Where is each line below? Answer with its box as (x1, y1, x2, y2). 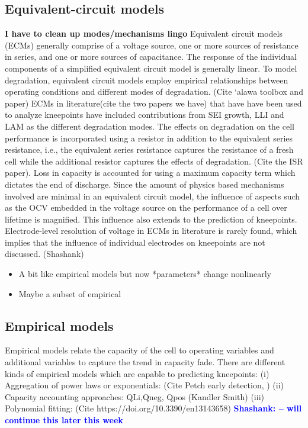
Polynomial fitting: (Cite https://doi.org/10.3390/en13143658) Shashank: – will (5, 402, 302, 414)
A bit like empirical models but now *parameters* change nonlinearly (18, 268, 271, 280)
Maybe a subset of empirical (18, 287, 121, 300)
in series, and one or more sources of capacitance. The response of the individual (5, 50, 297, 63)
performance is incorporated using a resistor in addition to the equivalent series (5, 131, 293, 144)
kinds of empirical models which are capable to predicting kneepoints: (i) (5, 367, 269, 379)
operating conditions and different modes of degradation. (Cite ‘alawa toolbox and (5, 85, 303, 98)
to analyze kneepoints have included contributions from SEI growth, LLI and (5, 108, 284, 121)
